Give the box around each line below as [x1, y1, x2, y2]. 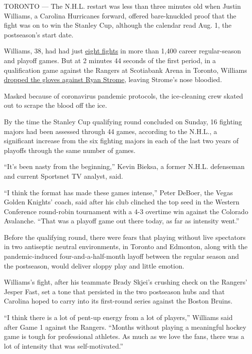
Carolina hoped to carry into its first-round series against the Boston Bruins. [4, 296, 233, 306]
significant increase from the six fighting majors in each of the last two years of [4, 135, 239, 146]
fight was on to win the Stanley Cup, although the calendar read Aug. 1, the [4, 20, 232, 30]
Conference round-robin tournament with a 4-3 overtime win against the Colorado [4, 206, 249, 216]
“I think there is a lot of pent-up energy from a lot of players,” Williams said [4, 312, 233, 322]
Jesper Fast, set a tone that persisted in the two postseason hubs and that [4, 286, 225, 296]
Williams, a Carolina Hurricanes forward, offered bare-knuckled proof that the [4, 10, 236, 20]
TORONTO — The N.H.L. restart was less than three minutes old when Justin [4, 1, 241, 11]
